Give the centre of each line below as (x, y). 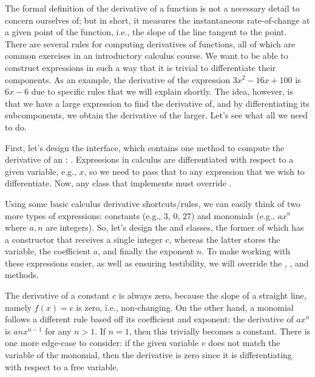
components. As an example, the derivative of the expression (117, 79)
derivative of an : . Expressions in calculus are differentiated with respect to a (149, 159)
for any (58, 331)
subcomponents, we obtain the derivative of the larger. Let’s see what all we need (156, 115)
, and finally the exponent (146, 251)
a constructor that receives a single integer (84, 239)
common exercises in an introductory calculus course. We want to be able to (147, 56)
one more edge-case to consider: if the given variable (102, 343)
